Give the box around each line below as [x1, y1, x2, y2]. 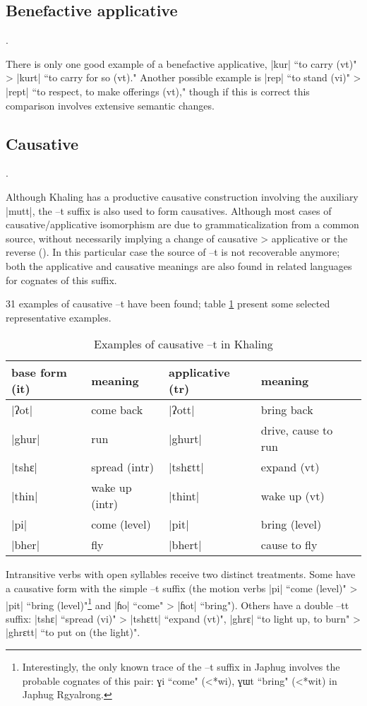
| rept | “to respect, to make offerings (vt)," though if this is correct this [6, 83, 310, 98]
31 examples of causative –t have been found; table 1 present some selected [6, 296, 330, 311]
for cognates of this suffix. [6, 272, 117, 287]
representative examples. [6, 310, 112, 324]
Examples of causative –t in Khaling [94, 336, 273, 353]
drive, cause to [260, 422, 333, 439]
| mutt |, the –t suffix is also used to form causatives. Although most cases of [6, 203, 332, 218]
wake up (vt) [260, 487, 325, 504]
